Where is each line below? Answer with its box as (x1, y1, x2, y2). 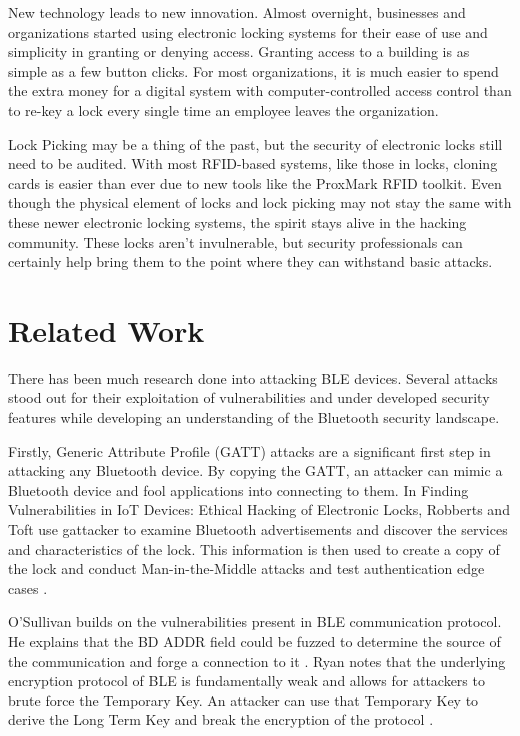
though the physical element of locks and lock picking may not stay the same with (8, 192, 512, 213)
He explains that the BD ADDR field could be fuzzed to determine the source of (8, 630, 501, 651)
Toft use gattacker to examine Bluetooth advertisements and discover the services (8, 519, 508, 539)
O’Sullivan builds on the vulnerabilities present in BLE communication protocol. (8, 611, 502, 632)
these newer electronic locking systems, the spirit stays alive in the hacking (8, 211, 467, 232)
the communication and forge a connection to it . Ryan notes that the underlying (8, 650, 506, 671)
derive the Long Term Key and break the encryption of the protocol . (8, 709, 434, 730)
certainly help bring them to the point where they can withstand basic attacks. (8, 251, 493, 272)
